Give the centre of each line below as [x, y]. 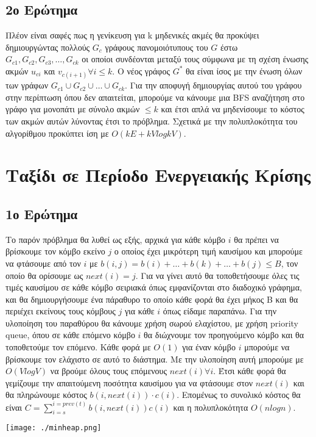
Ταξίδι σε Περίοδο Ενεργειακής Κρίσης [158, 175]
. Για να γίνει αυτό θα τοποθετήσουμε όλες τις [217, 275]
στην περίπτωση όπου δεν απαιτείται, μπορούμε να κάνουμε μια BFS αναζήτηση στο [155, 97]
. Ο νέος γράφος [141, 70]
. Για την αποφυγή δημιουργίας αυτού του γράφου [213, 85]
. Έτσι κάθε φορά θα [250, 371]
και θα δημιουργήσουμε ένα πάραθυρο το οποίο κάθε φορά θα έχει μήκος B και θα [152, 299]
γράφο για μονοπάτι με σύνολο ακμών [73, 109]
